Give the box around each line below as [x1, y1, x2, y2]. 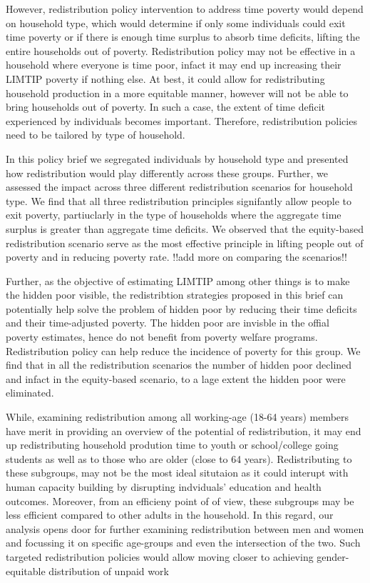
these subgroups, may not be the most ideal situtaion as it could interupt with [6, 465, 349, 480]
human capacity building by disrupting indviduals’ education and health [6, 479, 322, 494]
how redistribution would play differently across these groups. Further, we [6, 165, 328, 180]
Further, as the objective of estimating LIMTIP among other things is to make [6, 273, 350, 288]
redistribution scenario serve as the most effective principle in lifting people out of [6, 235, 364, 250]
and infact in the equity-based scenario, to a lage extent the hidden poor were [6, 371, 346, 386]
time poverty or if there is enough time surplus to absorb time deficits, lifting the [6, 29, 360, 44]
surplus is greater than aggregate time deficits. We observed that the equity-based [6, 221, 364, 236]
